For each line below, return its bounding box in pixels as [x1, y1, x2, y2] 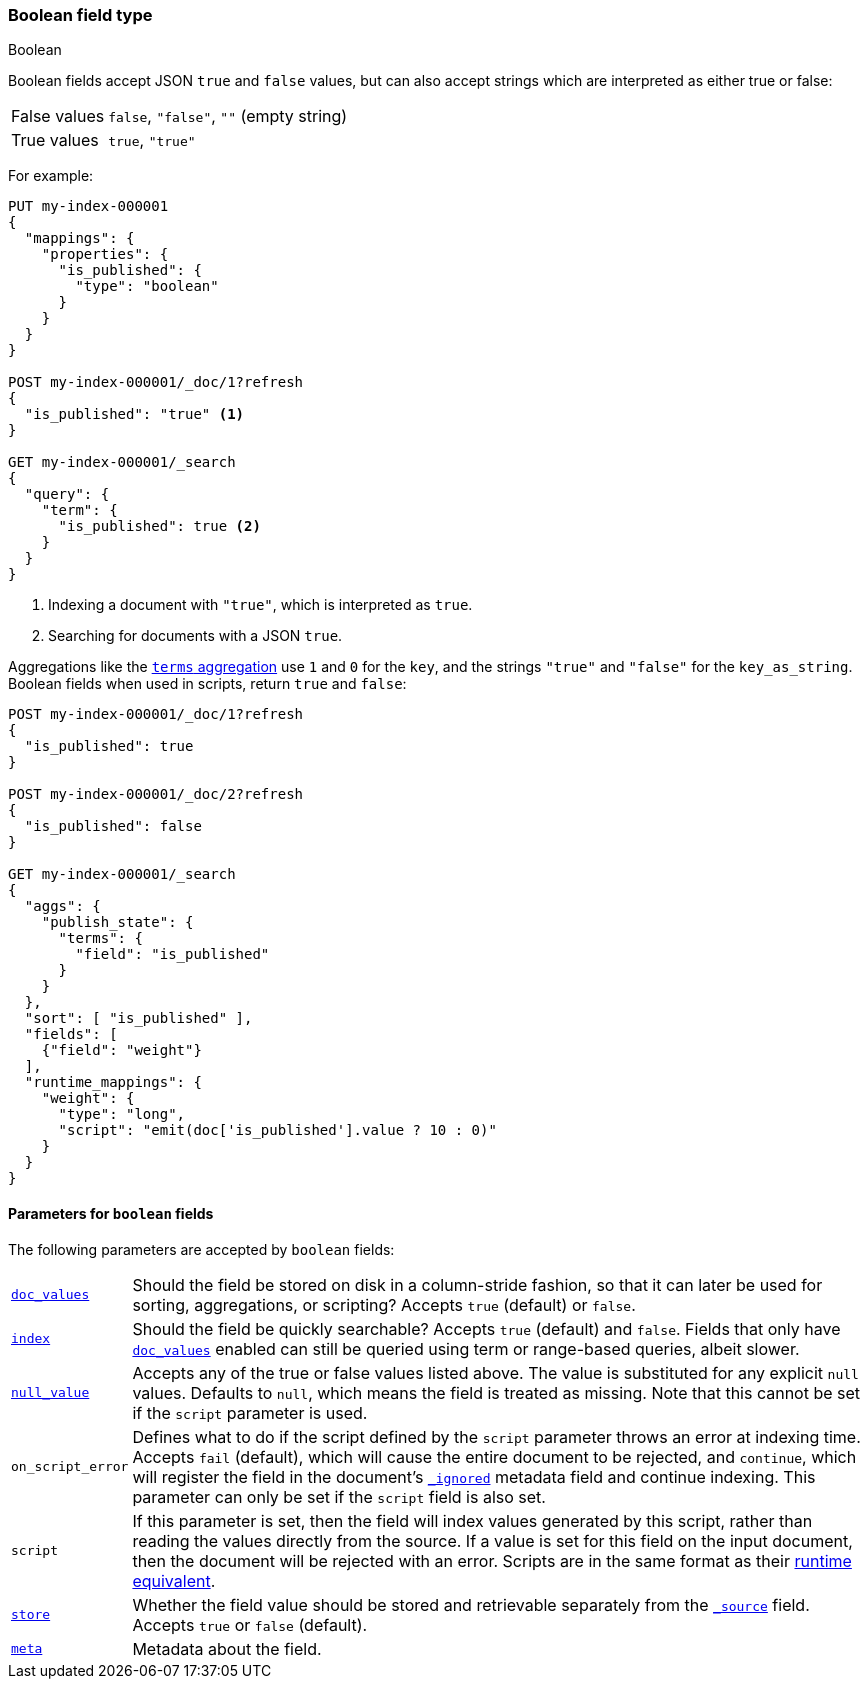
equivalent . [132, 1570, 216, 1591]
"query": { [24, 486, 110, 503]
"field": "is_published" [75, 946, 270, 963]
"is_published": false [24, 818, 202, 835]
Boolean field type [8, 5, 153, 25]
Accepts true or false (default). [132, 1614, 368, 1635]
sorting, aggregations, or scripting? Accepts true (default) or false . [132, 1294, 636, 1315]
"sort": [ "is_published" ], [24, 1010, 253, 1027]
